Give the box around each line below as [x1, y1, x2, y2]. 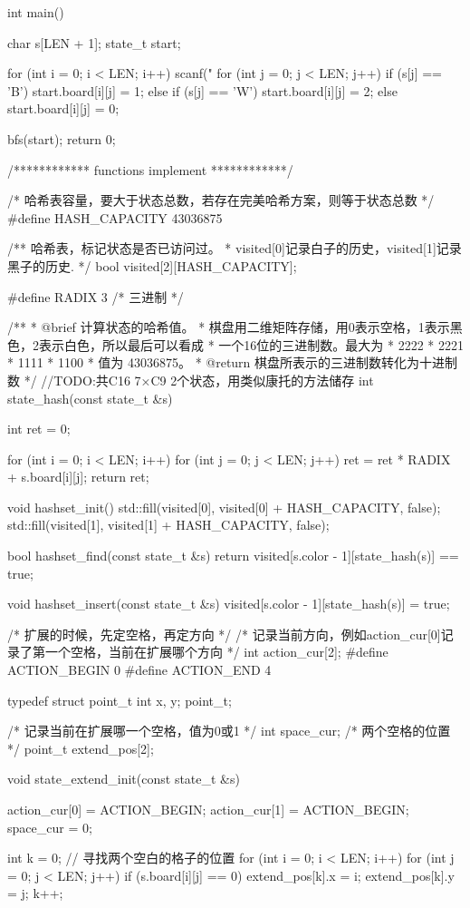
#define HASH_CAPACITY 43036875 [7, 208, 223, 227]
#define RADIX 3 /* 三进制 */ [7, 287, 184, 306]
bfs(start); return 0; [7, 129, 116, 148]
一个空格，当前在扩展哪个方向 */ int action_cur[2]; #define [44, 642, 388, 661]
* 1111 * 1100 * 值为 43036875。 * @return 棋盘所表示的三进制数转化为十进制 [7, 353, 458, 372]
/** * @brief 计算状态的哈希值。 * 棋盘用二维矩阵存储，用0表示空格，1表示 [7, 317, 450, 337]
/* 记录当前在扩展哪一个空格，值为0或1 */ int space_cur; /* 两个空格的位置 [7, 721, 451, 740]
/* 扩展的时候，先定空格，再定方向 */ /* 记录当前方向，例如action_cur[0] [7, 624, 441, 643]
